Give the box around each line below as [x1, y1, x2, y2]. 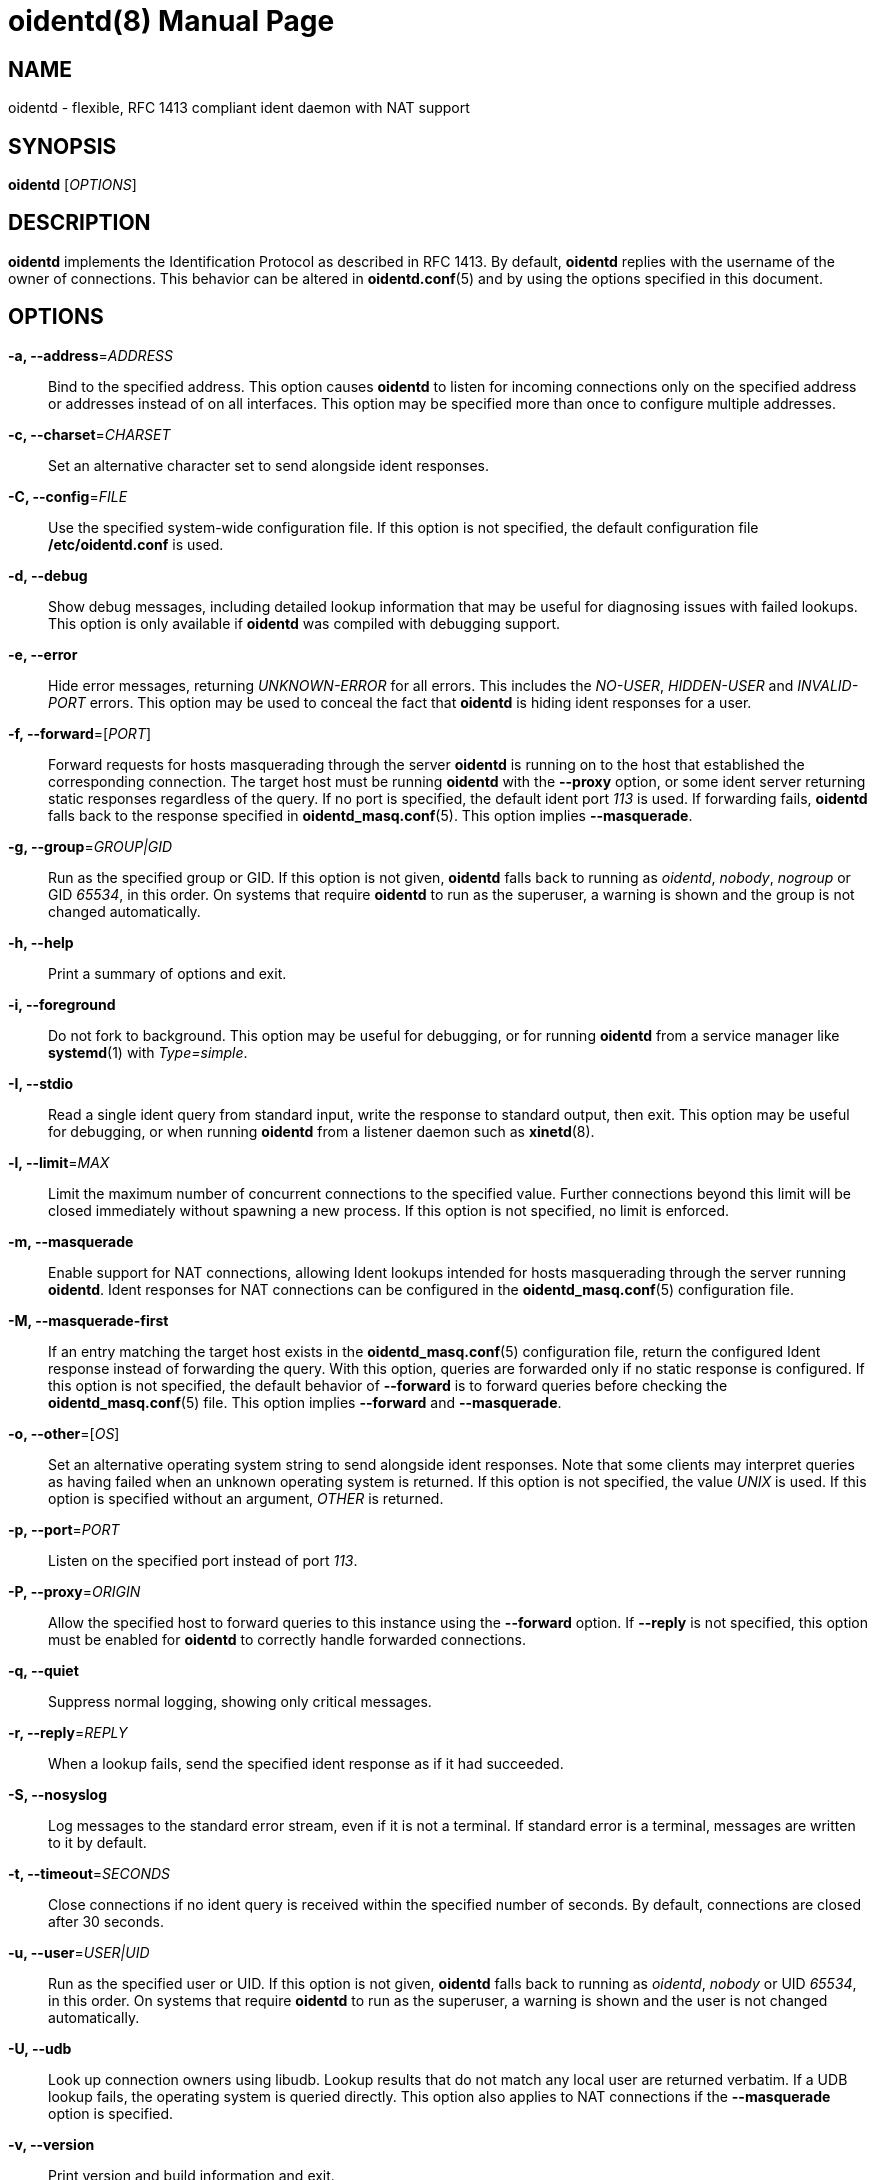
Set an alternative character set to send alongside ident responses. [48, 456, 490, 474]
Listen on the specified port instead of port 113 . [48, 1551, 358, 1569]
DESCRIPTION [8, 210, 151, 236]
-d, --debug [8, 566, 88, 584]
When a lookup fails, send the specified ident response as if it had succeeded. [48, 1754, 564, 1772]
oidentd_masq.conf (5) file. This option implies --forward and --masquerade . [48, 1393, 562, 1411]
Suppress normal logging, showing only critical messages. [48, 1692, 432, 1710]
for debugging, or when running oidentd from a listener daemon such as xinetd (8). [48, 1122, 595, 1140]
